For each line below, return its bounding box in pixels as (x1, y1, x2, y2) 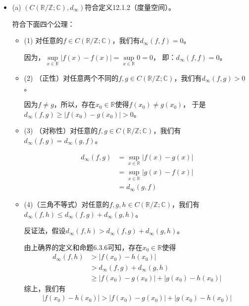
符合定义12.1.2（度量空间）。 (85, 2, 176, 12)
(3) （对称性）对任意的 (24, 125, 98, 136)
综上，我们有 (24, 283, 66, 293)
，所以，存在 (53, 99, 96, 109)
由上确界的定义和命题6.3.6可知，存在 (24, 242, 143, 252)
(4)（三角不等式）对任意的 (24, 199, 109, 209)
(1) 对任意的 (24, 35, 63, 46)
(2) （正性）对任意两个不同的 (24, 73, 119, 83)
